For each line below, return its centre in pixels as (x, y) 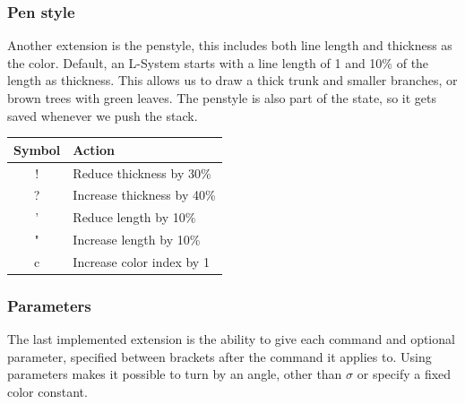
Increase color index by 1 (141, 261)
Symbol (37, 149)
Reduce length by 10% (134, 217)
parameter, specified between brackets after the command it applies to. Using (220, 356)
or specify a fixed (404, 374)
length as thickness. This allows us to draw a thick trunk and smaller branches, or (232, 80)
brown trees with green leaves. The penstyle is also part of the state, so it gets (222, 98)
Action (94, 149)
